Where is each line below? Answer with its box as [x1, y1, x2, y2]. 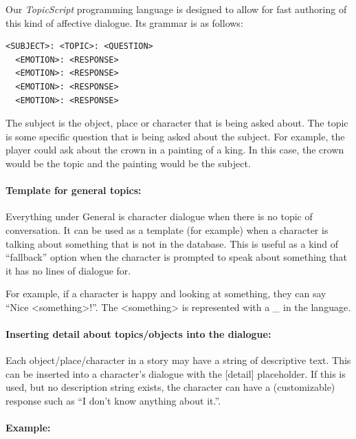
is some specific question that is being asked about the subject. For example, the [5, 129, 345, 143]
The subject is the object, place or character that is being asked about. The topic [5, 116, 348, 130]
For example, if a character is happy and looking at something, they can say [5, 286, 326, 301]
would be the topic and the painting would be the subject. [5, 156, 251, 170]
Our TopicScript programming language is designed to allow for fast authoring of [5, 2, 347, 16]
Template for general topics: [5, 183, 142, 197]
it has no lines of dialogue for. [5, 263, 131, 277]
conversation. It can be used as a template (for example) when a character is [5, 222, 329, 237]
